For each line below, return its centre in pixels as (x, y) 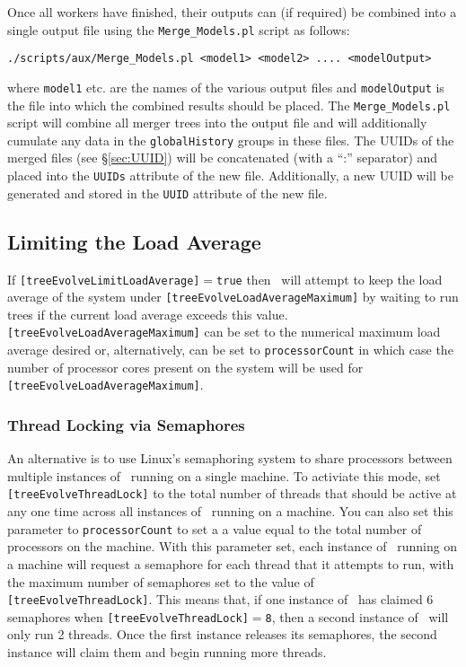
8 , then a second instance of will (357, 616)
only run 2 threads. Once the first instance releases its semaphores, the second (222, 634)
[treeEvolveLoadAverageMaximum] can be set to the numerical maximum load (224, 332)
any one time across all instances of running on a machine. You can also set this (230, 511)
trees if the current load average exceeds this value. (148, 314)
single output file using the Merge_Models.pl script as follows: (179, 29)
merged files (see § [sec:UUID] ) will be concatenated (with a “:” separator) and (223, 158)
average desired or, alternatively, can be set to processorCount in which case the (230, 350)
